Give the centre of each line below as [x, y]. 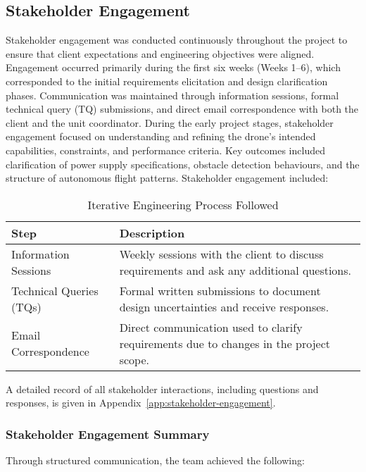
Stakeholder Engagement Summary [108, 434]
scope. [134, 359]
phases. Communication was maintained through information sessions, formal [172, 95]
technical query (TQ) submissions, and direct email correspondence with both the [182, 109]
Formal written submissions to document [220, 290]
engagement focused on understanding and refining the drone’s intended [161, 136]
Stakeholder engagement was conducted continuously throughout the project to [177, 40]
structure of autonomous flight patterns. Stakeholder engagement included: [167, 178]
